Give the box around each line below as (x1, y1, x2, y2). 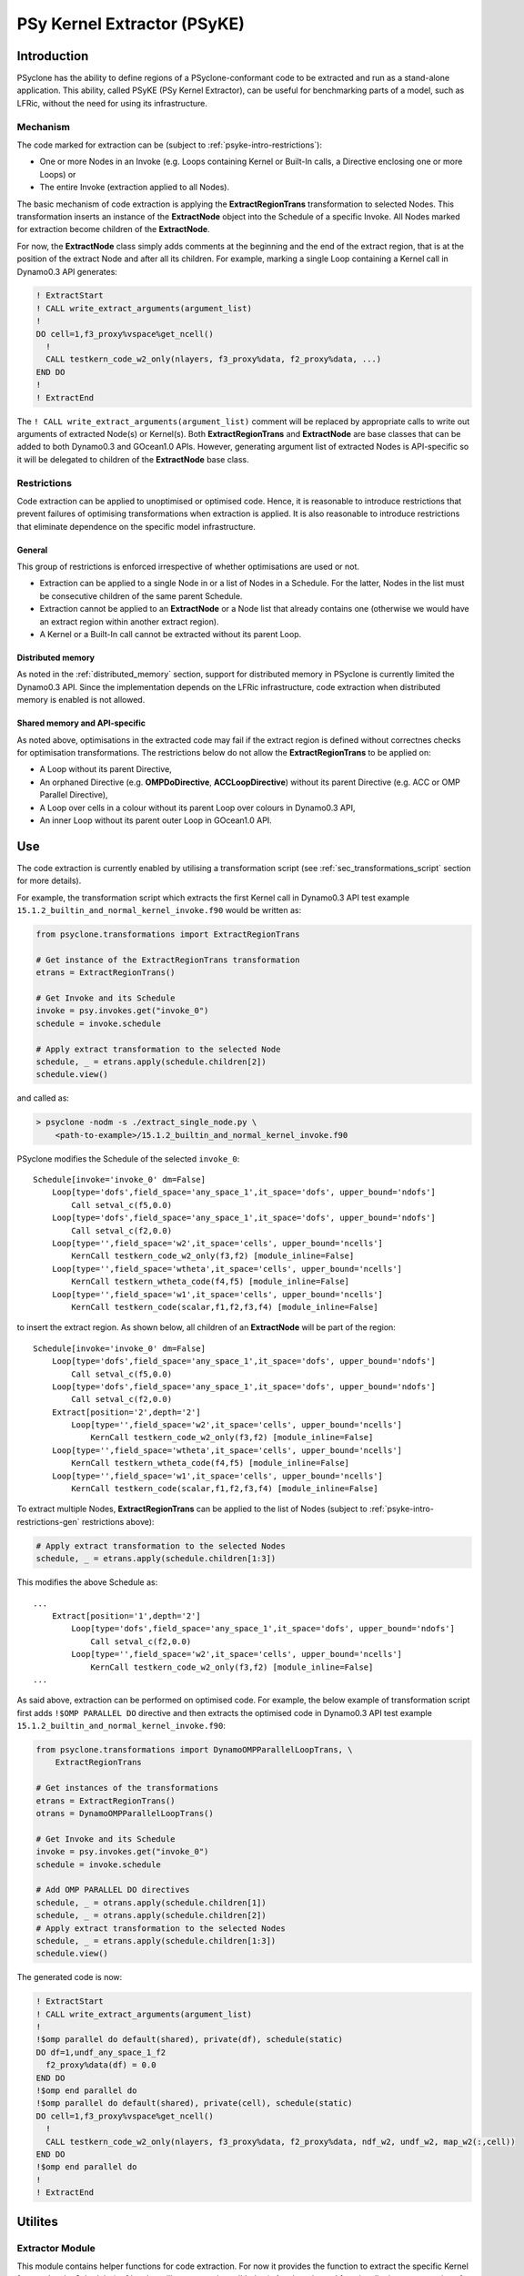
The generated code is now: (16, 1972, 123, 1983)
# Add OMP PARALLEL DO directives (35, 1885, 190, 1895)
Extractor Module (16, 2241, 96, 2254)
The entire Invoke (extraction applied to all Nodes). (39, 182, 230, 193)
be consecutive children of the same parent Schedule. (39, 590, 243, 601)
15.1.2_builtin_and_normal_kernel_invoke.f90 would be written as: (16, 905, 302, 916)
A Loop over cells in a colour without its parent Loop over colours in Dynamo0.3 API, (39, 802, 356, 813)
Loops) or (39, 168, 76, 179)
